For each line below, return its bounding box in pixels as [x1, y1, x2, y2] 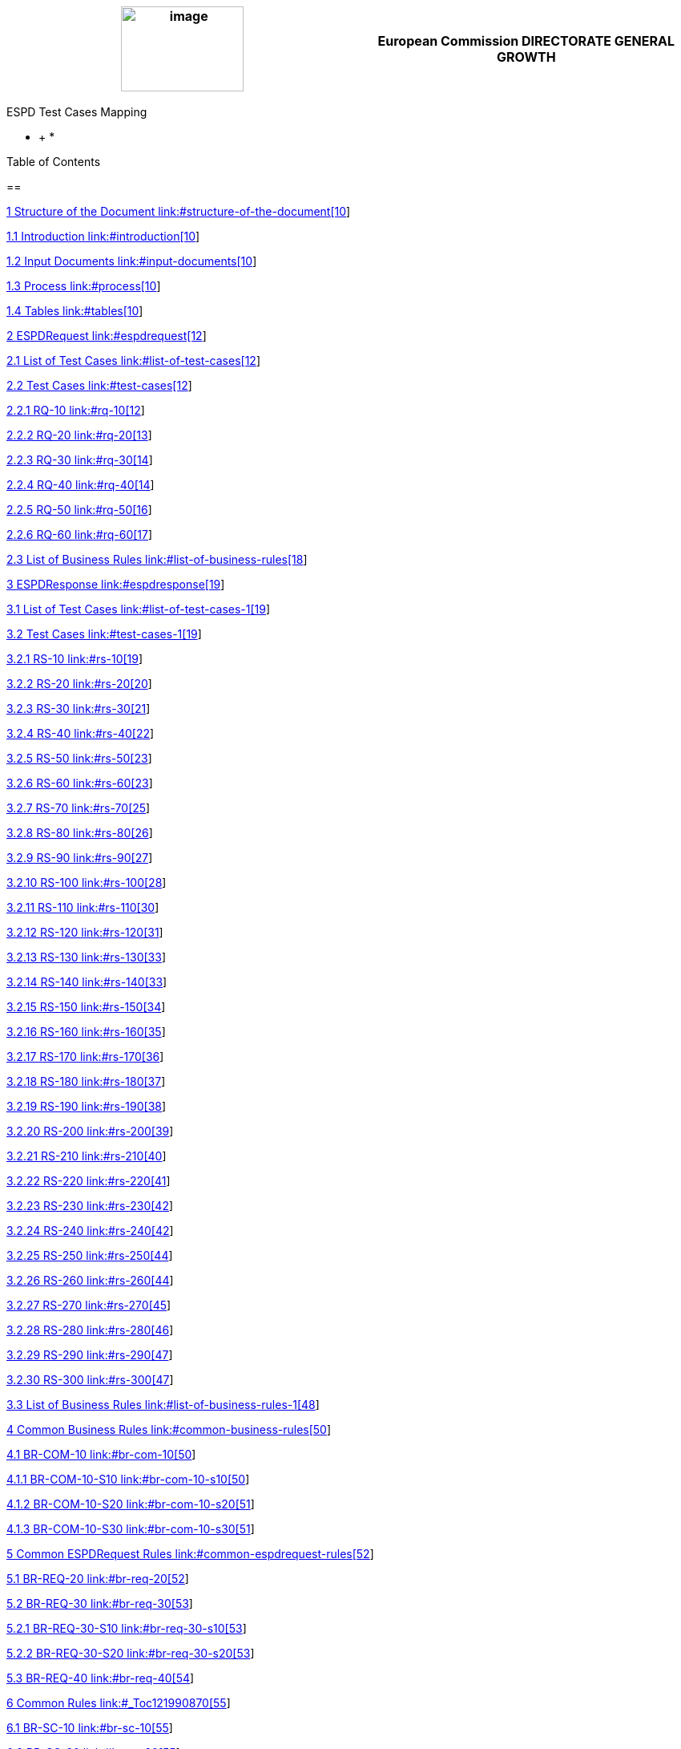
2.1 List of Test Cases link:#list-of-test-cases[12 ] [6, 354, 260, 367]
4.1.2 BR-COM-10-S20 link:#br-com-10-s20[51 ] [6, 1497, 255, 1511]
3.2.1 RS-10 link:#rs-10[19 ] [6, 652, 143, 666]
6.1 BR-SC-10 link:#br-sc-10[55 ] [6, 1721, 173, 1735]
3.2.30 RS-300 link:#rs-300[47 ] [6, 1373, 174, 1387]
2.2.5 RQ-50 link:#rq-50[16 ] [6, 503, 152, 516]
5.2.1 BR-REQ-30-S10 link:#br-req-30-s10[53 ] [6, 1621, 247, 1635]
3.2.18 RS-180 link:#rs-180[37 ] [6, 1075, 166, 1088]
